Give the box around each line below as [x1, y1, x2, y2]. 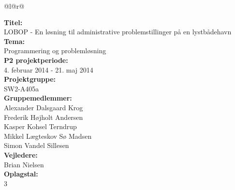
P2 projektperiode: [4, 55, 68, 65]
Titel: [4, 17, 23, 27]
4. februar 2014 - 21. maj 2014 [4, 64, 93, 74]
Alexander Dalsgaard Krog [4, 102, 83, 112]
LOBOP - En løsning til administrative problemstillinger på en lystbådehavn [4, 27, 232, 37]
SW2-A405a [4, 83, 39, 93]
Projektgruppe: [4, 74, 56, 84]
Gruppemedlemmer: [4, 93, 72, 103]
